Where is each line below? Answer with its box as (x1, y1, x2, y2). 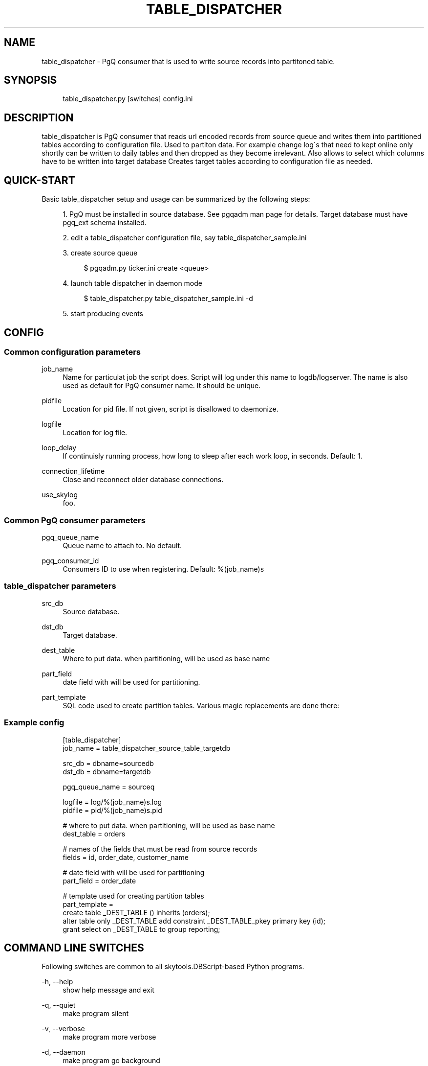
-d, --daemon (42, 1048, 86, 1057)
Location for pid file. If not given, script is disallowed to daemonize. (63, 405, 278, 414)
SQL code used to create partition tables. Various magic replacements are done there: (63, 701, 340, 710)
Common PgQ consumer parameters (4, 515, 146, 525)
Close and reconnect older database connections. (63, 475, 224, 484)
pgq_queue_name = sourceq (63, 782, 155, 791)
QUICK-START (4, 174, 75, 186)
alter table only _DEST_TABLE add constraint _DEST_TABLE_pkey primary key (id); (63, 916, 325, 925)
